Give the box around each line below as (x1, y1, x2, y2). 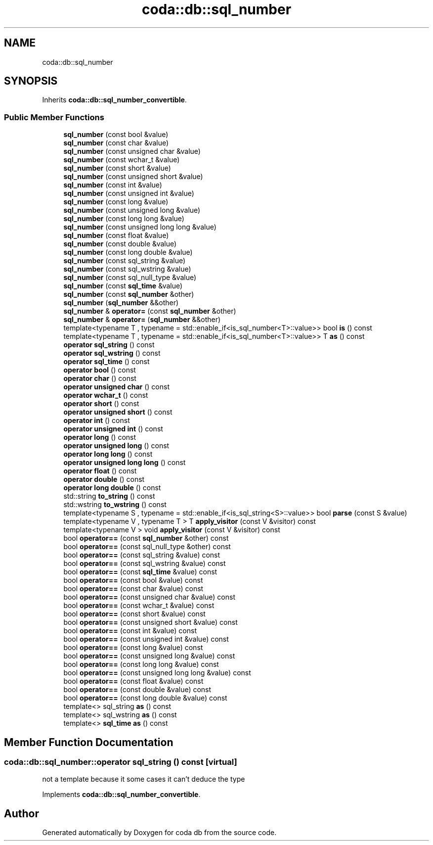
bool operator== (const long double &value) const (63, 694, 227, 703)
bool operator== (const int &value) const (63, 626, 197, 635)
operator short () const (63, 399, 139, 408)
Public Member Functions (4, 112, 104, 122)
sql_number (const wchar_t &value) (63, 155, 180, 164)
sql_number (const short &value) (63, 164, 171, 173)
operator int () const (63, 416, 130, 425)
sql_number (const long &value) (63, 197, 169, 206)
